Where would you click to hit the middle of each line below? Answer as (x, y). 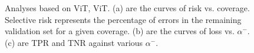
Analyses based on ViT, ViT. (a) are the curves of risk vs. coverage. (127, 8)
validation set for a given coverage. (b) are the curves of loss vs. (120, 31)
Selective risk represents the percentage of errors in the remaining (123, 19)
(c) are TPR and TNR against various (74, 42)
